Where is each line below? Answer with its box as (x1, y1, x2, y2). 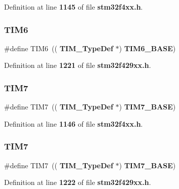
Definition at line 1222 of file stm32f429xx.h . (4, 177, 151, 187)
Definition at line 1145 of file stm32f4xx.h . (4, 2, 143, 12)
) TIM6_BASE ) (119, 43, 176, 53)
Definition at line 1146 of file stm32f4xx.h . (4, 118, 143, 129)
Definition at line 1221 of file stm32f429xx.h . (4, 60, 151, 70)
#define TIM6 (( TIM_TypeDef (4, 43, 114, 53)
